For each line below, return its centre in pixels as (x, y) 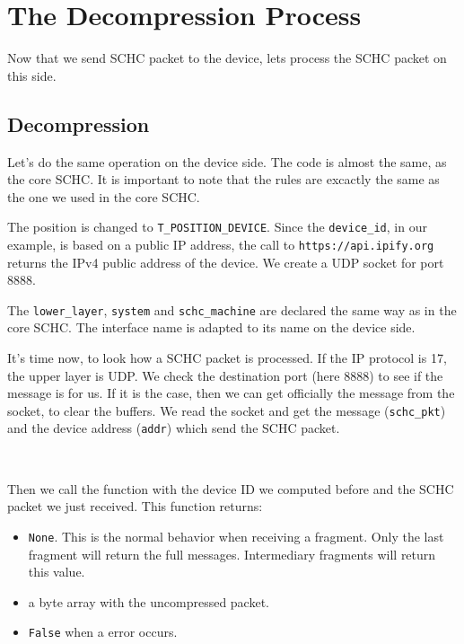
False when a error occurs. (103, 632)
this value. (57, 572)
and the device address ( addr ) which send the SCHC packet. (174, 428)
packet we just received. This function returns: (135, 506)
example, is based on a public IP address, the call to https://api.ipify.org (221, 244)
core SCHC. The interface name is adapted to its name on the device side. (211, 327)
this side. (32, 75)
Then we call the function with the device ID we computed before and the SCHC (231, 488)
